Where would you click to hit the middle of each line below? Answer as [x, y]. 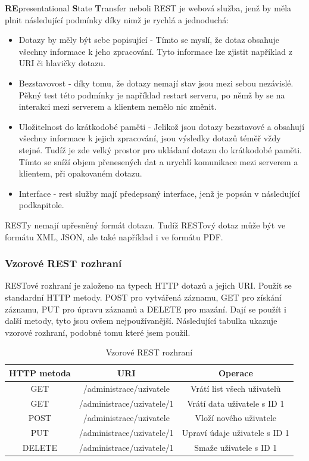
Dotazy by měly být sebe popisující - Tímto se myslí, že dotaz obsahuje [149, 40]
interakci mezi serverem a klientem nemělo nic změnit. [118, 106]
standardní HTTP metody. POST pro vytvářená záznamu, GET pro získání [143, 297]
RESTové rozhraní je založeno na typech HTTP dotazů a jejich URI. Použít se [148, 285]
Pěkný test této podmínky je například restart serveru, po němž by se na [152, 95]
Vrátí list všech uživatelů [236, 388]
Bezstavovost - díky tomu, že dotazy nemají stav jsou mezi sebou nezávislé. [156, 83]
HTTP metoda [40, 372]
